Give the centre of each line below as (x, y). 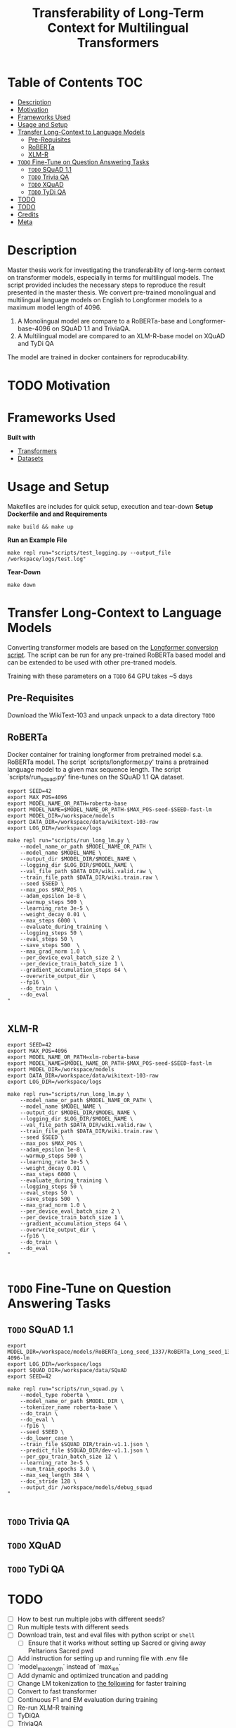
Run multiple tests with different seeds (73, 1627)
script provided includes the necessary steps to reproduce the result (106, 285)
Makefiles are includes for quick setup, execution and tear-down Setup (110, 506)
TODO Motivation (59, 386)
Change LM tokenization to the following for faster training (102, 1684)
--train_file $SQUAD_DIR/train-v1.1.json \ (85, 1445)
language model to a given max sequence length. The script (94, 769)
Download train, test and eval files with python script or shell (106, 1635)
